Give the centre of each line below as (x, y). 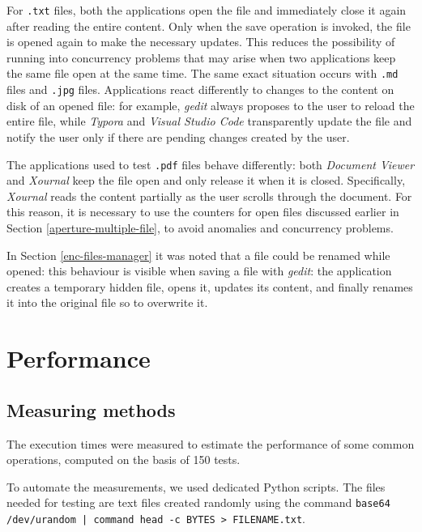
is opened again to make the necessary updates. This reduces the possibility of (201, 42)
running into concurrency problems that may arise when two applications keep (201, 57)
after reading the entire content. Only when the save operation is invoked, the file (209, 26)
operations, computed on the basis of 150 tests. (124, 460)
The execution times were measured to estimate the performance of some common (211, 443)
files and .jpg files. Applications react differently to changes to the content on (200, 89)
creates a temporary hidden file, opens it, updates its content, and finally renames (210, 286)
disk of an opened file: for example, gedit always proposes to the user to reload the (211, 105)
